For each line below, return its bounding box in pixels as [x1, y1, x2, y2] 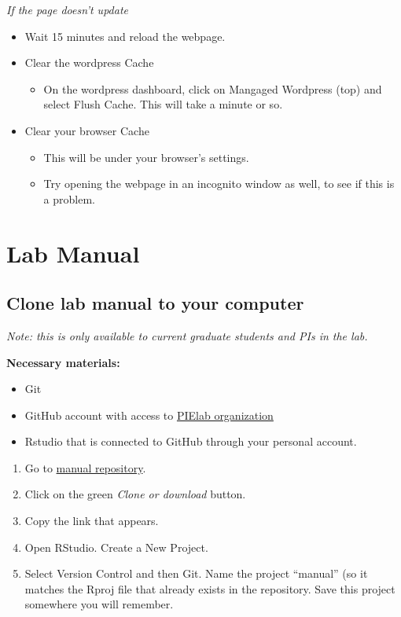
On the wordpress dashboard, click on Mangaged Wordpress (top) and [43, 80, 382, 97]
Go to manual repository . [24, 459, 146, 476]
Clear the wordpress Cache [24, 54, 154, 71]
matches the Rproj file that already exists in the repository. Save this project [24, 580, 395, 597]
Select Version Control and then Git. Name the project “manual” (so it [24, 565, 368, 582]
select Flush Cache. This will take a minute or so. [43, 96, 283, 112]
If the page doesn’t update [6, 2, 128, 17]
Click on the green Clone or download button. [24, 486, 246, 502]
